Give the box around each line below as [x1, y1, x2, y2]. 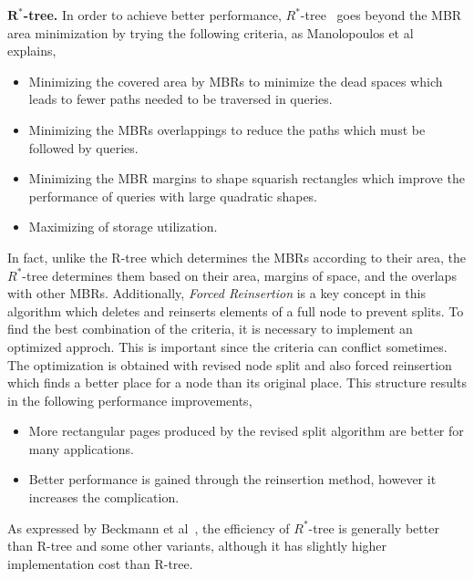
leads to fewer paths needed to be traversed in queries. [28, 89, 333, 109]
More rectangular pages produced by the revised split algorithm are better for [28, 421, 464, 440]
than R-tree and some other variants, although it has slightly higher [7, 536, 387, 555]
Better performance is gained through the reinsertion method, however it [28, 470, 437, 489]
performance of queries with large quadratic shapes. [28, 186, 318, 205]
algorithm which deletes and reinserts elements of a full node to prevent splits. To [7, 301, 464, 320]
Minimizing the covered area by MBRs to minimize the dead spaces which [28, 71, 443, 90]
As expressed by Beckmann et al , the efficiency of [7, 518, 290, 537]
